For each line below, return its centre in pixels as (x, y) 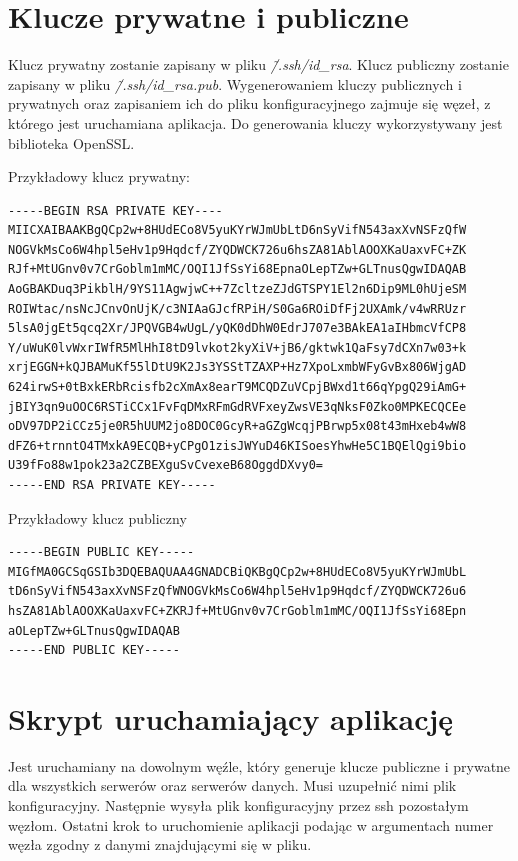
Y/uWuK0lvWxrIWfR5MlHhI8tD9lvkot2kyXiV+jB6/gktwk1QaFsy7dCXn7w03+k (237, 347)
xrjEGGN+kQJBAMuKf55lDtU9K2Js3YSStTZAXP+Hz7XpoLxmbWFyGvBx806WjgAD (237, 367)
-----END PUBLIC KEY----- (94, 650)
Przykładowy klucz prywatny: (99, 176)
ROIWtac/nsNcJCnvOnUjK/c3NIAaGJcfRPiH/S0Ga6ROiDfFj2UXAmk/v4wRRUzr (237, 308)
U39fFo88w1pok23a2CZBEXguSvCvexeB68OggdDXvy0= (165, 465)
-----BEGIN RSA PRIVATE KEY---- (115, 210)
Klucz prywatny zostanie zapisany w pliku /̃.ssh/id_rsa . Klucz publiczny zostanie (258, 64)
